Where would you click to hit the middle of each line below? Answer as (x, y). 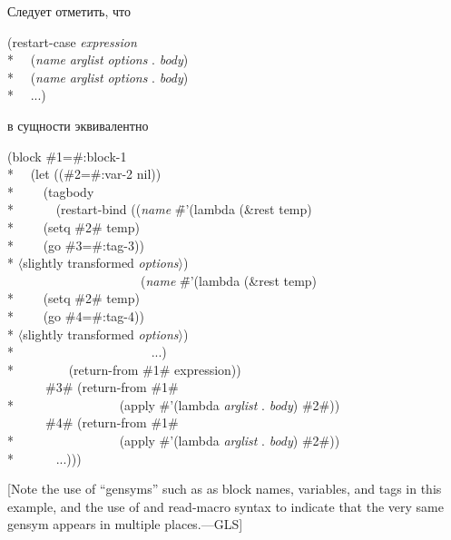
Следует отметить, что (69, 11)
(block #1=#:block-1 (67, 156)
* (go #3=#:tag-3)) (76, 245)
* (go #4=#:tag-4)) (76, 315)
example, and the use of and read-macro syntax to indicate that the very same (225, 506)
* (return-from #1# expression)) (124, 369)
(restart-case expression (72, 41)
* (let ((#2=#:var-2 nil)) (84, 174)
